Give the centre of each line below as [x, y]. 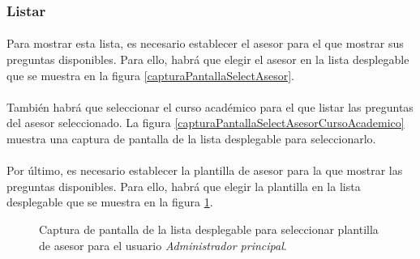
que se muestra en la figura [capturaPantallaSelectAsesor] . [150, 75]
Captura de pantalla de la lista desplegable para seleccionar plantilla [209, 229]
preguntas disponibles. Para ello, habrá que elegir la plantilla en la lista [184, 186]
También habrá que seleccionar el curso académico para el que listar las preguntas [210, 106]
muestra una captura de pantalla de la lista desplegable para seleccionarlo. [191, 138]
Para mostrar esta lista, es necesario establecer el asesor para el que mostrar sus [205, 43]
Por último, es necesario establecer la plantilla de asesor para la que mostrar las [205, 170]
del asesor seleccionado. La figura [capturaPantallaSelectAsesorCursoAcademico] [206, 123]
